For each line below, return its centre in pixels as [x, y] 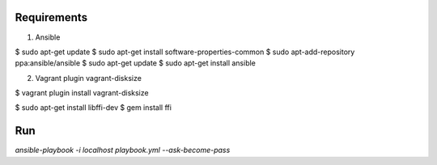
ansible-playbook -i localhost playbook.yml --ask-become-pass [123, 150]
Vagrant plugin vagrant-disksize [88, 78]
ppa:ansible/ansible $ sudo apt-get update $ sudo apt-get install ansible [136, 63]
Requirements [51, 17]
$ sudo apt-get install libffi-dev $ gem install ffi [93, 108]
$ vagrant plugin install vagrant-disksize [82, 93]
